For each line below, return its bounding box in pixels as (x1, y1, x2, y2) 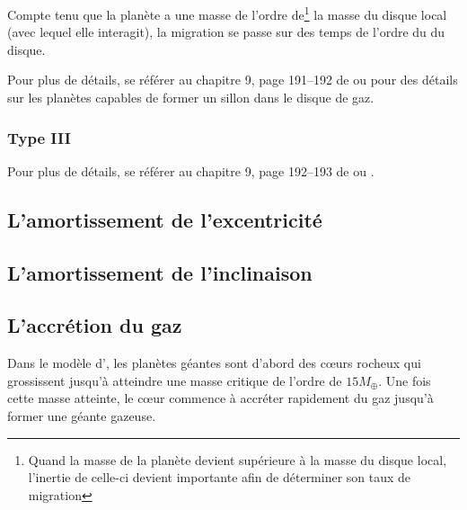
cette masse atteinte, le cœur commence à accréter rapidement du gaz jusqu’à (7, 389, 434, 407)
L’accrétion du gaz (7, 311, 182, 339)
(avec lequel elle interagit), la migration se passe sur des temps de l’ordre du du (7, 22, 445, 41)
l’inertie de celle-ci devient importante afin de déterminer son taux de (28, 468, 411, 487)
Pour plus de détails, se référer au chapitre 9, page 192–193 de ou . (7, 161, 374, 180)
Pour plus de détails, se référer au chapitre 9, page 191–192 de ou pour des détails (7, 70, 458, 89)
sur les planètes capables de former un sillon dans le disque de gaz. (7, 88, 374, 107)
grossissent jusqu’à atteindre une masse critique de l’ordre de (7, 371, 342, 389)
